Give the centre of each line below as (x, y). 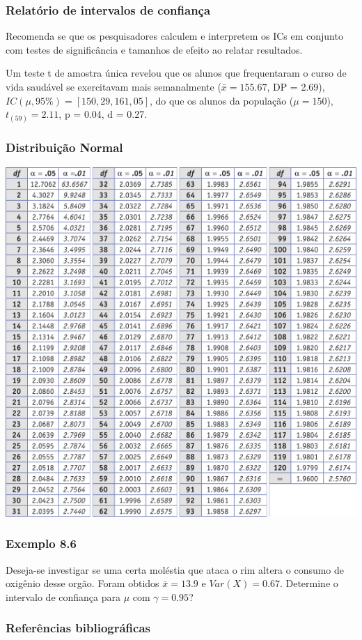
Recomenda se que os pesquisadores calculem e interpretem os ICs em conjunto (174, 36)
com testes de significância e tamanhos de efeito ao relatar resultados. (154, 49)
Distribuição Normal (64, 147)
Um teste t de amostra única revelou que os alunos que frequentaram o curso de (176, 73)
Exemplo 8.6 (41, 543)
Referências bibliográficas (78, 628)
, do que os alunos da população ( (222, 100)
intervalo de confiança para (63, 596)
